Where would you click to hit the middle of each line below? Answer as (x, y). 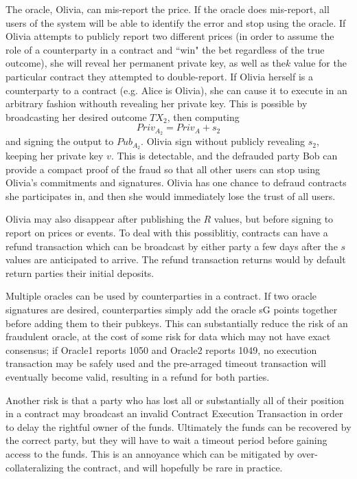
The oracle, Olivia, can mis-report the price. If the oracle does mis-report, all (168, 9)
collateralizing (35, 467)
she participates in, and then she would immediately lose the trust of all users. (171, 196)
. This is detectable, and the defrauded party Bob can (224, 156)
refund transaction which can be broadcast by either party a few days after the (172, 246)
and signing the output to (60, 141)
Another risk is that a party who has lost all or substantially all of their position (175, 400)
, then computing (203, 116)
